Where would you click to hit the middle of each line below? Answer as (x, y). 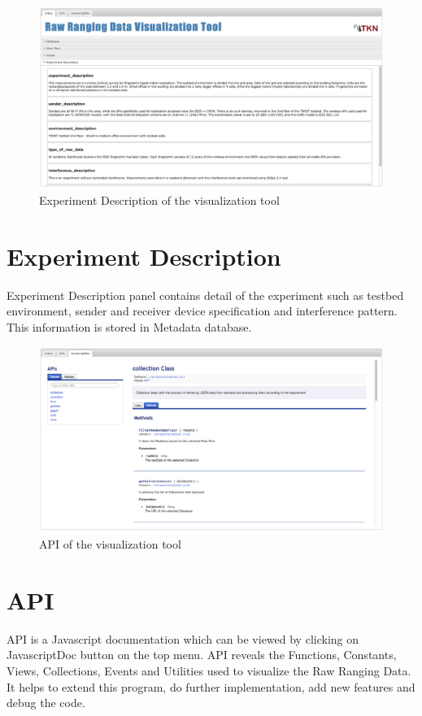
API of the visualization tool (110, 544)
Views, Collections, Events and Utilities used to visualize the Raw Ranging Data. (209, 670)
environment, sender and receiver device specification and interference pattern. (202, 311)
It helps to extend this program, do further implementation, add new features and (211, 686)
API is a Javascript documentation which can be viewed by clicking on (183, 638)
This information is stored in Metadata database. (129, 326)
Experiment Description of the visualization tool (159, 200)
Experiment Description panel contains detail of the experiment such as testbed (205, 295)
